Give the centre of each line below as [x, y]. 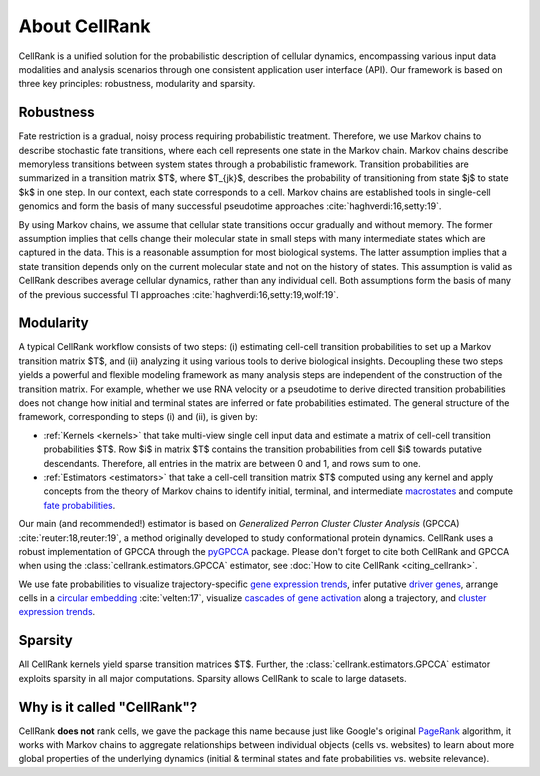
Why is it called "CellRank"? [108, 706]
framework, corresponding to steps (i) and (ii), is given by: [138, 417]
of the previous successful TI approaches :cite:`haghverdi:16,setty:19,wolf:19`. [178, 294]
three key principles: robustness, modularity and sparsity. [137, 84]
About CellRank [84, 26]
